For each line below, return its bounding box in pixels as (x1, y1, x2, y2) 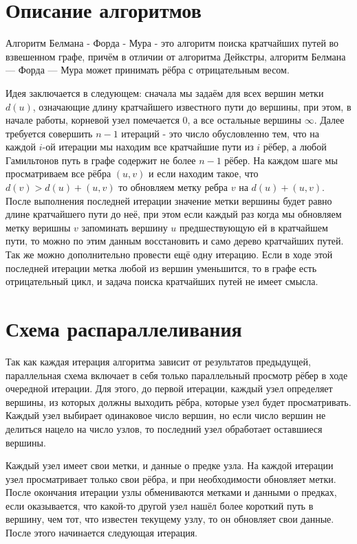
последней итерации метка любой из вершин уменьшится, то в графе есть (6, 260, 317, 275)
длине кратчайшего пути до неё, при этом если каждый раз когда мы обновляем (6, 207, 342, 221)
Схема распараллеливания (6, 315, 242, 342)
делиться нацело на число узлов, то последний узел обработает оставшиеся (6, 421, 323, 435)
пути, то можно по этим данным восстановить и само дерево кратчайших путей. (6, 234, 344, 248)
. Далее (314, 113, 345, 127)
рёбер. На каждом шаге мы (224, 152, 338, 167)
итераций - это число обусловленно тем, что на (121, 126, 319, 140)
